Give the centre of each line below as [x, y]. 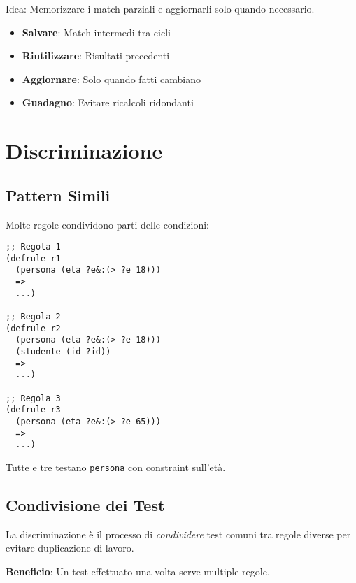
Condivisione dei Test [85, 505]
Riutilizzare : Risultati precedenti [96, 56]
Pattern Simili [58, 195]
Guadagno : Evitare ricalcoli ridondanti [108, 102]
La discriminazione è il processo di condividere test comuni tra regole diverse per [178, 534]
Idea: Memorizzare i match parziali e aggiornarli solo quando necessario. [160, 8]
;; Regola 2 [33, 317]
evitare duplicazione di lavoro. [70, 548]
